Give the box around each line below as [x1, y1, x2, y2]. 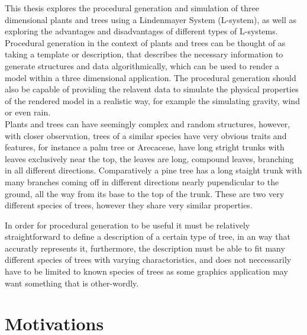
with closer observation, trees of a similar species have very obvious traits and [5, 129, 287, 141]
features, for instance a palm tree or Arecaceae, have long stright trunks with [5, 141, 285, 153]
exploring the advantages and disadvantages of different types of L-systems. [5, 25, 278, 37]
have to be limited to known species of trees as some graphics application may [5, 265, 288, 278]
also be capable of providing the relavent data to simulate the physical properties [5, 83, 299, 95]
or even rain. [5, 106, 51, 118]
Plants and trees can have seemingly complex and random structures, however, [5, 117, 290, 130]
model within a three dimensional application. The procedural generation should [5, 71, 296, 83]
